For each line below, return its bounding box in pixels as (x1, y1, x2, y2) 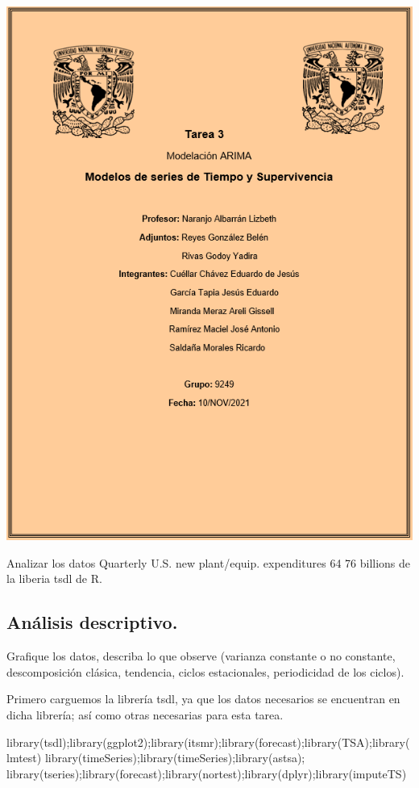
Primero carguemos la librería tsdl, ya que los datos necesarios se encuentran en (6, 690, 400, 707)
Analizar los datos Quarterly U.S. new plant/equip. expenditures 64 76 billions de (6, 554, 411, 571)
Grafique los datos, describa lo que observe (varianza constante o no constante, (6, 648, 396, 664)
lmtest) (6, 749, 42, 766)
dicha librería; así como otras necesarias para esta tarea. (6, 706, 284, 723)
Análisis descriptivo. (6, 610, 178, 635)
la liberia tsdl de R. (6, 570, 102, 587)
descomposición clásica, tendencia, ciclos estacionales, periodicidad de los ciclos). (6, 663, 404, 680)
